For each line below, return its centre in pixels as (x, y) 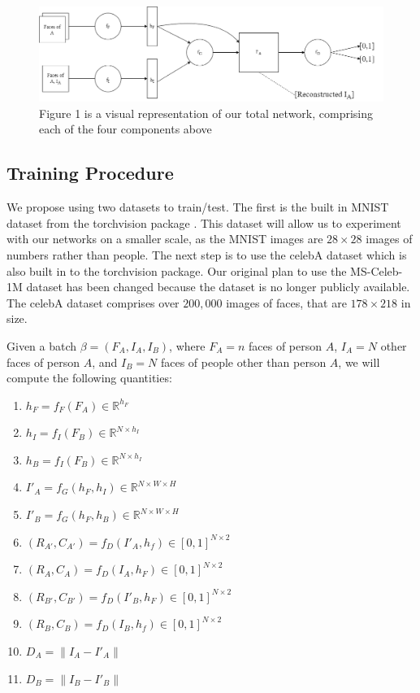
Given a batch (42, 345)
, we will (359, 362)
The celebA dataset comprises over (93, 302)
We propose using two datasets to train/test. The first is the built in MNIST (198, 207)
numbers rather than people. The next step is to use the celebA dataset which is (207, 254)
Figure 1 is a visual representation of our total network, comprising (206, 113)
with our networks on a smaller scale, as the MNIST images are (165, 239)
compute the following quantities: (89, 378)
